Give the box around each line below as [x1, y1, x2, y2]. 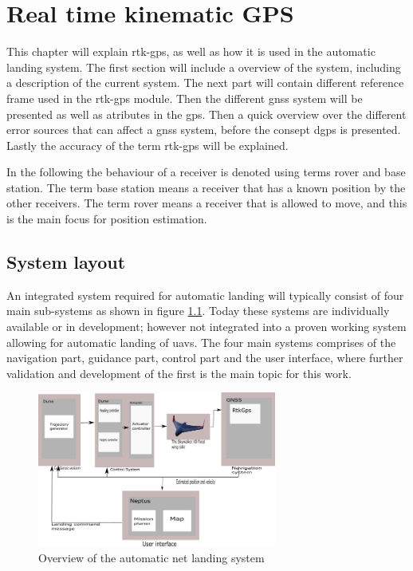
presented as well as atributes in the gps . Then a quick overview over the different [6, 105, 407, 122]
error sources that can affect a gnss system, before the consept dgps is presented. [6, 121, 401, 138]
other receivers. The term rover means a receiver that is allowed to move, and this [6, 195, 407, 211]
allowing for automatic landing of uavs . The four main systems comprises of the [6, 333, 396, 350]
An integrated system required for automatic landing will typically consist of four [6, 286, 404, 303]
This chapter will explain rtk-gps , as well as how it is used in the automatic [6, 43, 376, 60]
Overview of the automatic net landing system [38, 549, 265, 565]
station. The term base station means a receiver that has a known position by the [6, 179, 406, 195]
